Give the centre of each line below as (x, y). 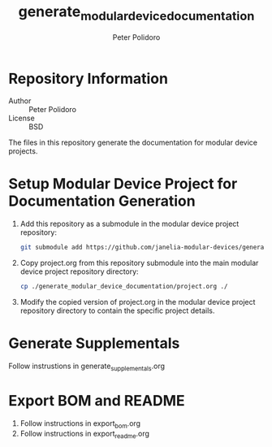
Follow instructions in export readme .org (85, 435)
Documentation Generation (102, 201)
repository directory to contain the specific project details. (117, 310)
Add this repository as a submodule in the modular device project (130, 224)
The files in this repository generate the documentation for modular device (133, 143)
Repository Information (89, 78)
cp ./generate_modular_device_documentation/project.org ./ (124, 287)
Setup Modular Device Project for (123, 184)
